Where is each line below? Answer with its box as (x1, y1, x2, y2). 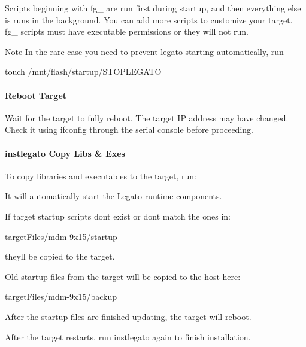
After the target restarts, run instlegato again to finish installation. (5, 330, 251, 343)
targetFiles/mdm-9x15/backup (5, 290, 117, 303)
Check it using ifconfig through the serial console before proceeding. (5, 123, 253, 136)
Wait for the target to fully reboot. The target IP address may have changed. (5, 111, 289, 124)
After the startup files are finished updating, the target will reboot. (5, 310, 252, 322)
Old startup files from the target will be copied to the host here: (5, 270, 241, 282)
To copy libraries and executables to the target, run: (5, 169, 196, 182)
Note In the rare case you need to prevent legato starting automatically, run (5, 45, 284, 57)
